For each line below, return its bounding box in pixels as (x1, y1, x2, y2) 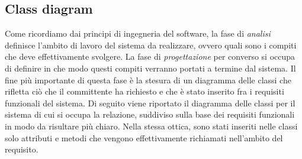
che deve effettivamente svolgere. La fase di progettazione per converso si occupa (5, 50, 295, 63)
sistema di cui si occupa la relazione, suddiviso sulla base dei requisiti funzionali (5, 108, 295, 121)
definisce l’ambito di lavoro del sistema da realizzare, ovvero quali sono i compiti (5, 38, 297, 51)
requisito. (5, 143, 38, 155)
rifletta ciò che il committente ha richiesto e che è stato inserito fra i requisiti (5, 85, 284, 98)
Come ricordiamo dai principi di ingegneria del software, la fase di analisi (5, 27, 271, 40)
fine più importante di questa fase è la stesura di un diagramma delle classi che (5, 73, 291, 86)
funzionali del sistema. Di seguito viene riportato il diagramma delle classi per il (5, 96, 295, 109)
